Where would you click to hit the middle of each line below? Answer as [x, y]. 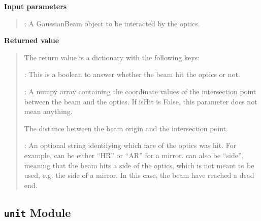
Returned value [32, 40]
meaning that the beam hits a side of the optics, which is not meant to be [139, 165]
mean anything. [48, 111]
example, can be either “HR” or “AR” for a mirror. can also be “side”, [134, 155]
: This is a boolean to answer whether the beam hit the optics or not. [132, 74]
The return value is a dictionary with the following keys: [112, 57]
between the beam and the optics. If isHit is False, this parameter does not [141, 101]
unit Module [38, 212]
